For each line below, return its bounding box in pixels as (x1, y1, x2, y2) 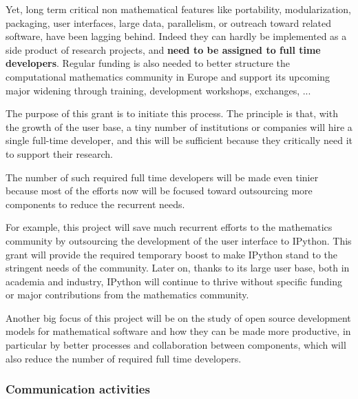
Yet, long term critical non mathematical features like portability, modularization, (6, 2, 351, 16)
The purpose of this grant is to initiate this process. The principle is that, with (6, 106, 338, 121)
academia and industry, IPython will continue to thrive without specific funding (6, 274, 342, 288)
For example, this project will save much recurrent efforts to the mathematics (6, 220, 333, 234)
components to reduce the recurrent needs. (6, 196, 185, 211)
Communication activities (6, 380, 150, 398)
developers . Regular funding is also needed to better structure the (6, 56, 290, 70)
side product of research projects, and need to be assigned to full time (6, 42, 321, 57)
